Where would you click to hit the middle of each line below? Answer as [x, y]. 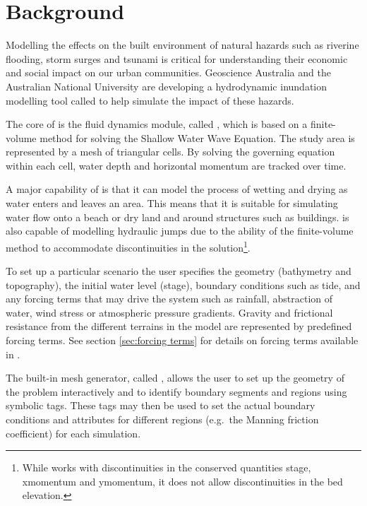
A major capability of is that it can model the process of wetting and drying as [177, 189]
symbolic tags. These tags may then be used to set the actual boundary [161, 405]
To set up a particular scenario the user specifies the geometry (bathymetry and [179, 271]
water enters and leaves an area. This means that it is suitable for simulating [172, 203]
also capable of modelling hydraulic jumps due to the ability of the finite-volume [180, 231]
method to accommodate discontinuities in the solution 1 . [128, 246]
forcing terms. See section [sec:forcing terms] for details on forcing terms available [182, 340]
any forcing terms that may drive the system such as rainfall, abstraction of [169, 299]
